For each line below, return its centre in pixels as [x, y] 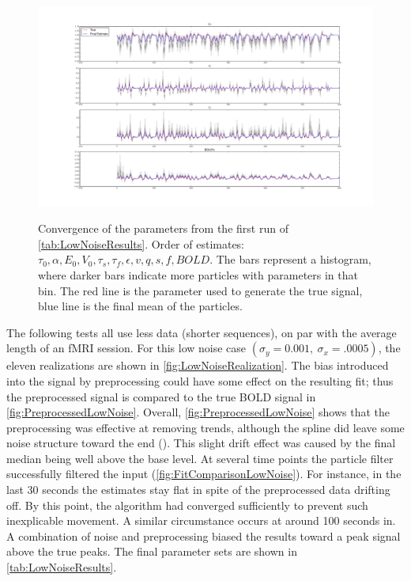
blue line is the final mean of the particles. [140, 306]
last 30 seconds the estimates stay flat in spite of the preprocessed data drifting [198, 490]
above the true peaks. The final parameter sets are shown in [152, 551]
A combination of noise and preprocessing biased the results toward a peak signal [204, 535]
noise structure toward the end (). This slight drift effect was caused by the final [201, 443]
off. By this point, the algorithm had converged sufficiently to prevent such [187, 505]
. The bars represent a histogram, [290, 259]
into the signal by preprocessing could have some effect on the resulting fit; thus [200, 380]
